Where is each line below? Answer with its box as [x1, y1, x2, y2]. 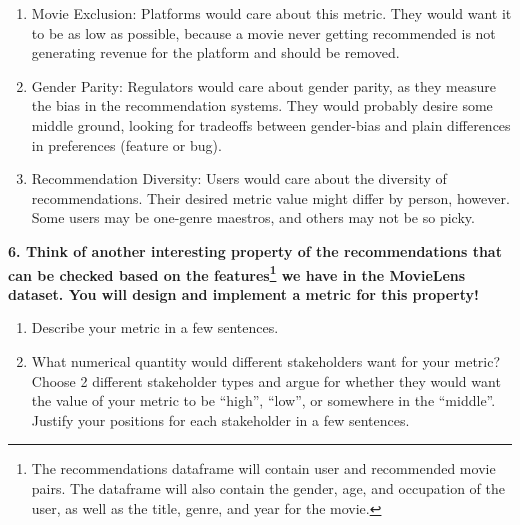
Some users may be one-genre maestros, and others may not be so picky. [31, 207, 475, 228]
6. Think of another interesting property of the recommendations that [8, 240, 502, 261]
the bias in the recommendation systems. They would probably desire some [31, 95, 493, 116]
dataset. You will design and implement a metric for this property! [8, 283, 479, 304]
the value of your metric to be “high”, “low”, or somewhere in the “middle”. [31, 390, 496, 411]
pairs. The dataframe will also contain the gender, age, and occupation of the [31, 477, 505, 498]
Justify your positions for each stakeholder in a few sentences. [31, 409, 410, 430]
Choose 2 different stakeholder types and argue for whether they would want [31, 370, 501, 391]
